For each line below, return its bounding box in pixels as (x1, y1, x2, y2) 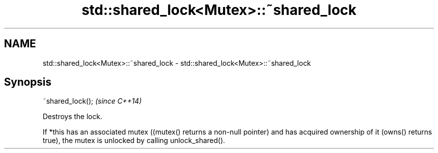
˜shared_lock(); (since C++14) (42, 97, 142, 106)
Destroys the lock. (42, 112, 102, 121)
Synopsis (4, 76, 51, 89)
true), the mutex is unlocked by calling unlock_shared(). (42, 136, 225, 145)
